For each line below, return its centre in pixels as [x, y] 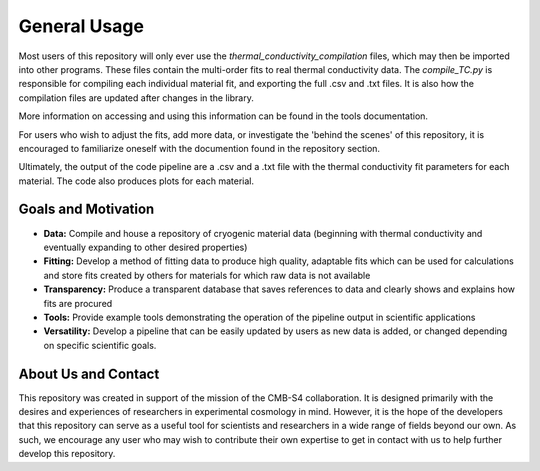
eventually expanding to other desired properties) [145, 247]
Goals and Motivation [86, 209]
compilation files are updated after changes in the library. [136, 97]
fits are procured [78, 303]
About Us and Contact [89, 373]
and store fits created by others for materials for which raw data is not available [207, 275]
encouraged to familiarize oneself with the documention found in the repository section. [199, 148]
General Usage [81, 26]
